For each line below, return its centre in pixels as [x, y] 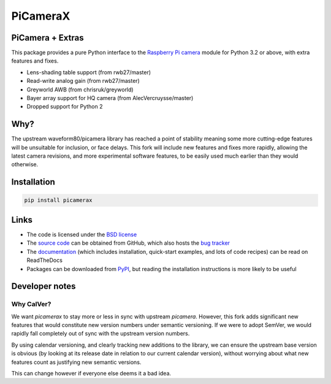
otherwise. [25, 164]
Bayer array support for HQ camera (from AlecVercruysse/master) [110, 98]
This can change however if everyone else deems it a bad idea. [91, 374]
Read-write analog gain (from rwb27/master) [83, 81]
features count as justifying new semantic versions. [76, 362]
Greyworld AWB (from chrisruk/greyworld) [80, 90]
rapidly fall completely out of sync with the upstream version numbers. [101, 334]
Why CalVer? [31, 304]
